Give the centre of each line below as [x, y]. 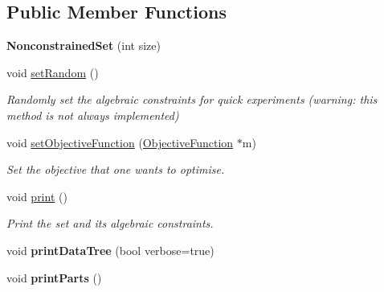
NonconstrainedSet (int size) [84, 45]
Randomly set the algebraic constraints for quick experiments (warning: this [192, 99]
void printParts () [54, 277]
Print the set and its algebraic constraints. [110, 223]
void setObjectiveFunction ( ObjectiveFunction [120, 142]
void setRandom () [53, 72]
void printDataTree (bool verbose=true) [110, 250]
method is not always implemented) [93, 115]
